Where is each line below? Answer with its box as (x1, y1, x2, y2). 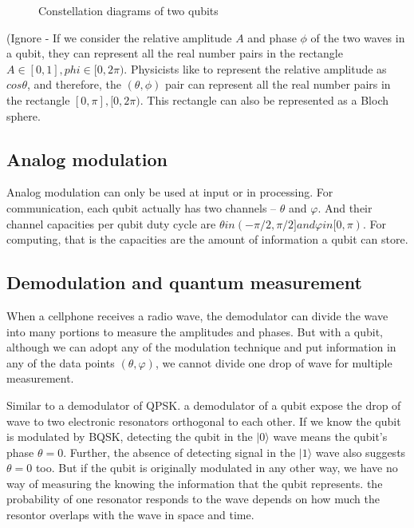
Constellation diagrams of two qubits (38, 2, 219, 18)
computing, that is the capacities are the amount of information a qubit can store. (6, 231, 408, 248)
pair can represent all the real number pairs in (164, 76, 391, 93)
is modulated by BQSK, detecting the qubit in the (6, 428, 253, 445)
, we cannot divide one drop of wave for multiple (155, 354, 392, 371)
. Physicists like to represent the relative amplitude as (124, 60, 387, 77)
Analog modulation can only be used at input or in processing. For (6, 184, 333, 200)
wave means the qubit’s (273, 428, 388, 445)
